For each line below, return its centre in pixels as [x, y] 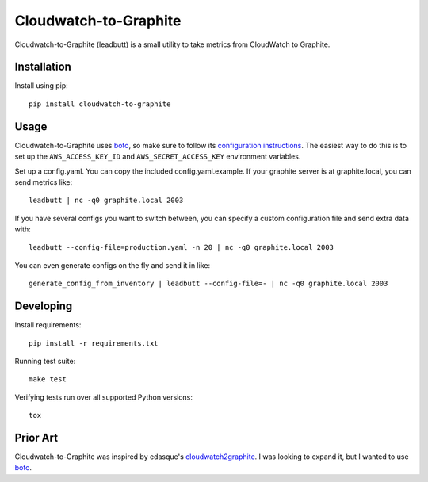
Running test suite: [45, 361]
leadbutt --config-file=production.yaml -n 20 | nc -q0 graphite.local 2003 [182, 247]
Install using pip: [42, 86]
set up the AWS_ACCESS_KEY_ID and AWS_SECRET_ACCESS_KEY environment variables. [158, 157]
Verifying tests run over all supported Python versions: [104, 397]
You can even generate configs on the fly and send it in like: [112, 265]
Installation [43, 67]
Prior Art [36, 437]
